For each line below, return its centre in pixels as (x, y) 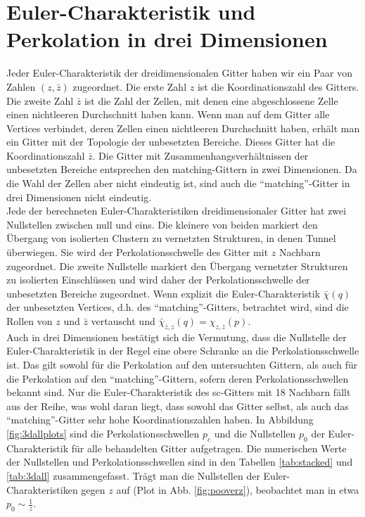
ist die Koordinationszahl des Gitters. (278, 86)
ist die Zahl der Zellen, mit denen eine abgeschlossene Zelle (211, 100)
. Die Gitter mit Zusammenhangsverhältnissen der (200, 155)
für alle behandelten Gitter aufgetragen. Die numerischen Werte (209, 448)
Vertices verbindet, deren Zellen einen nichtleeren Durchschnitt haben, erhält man (183, 128)
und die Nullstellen (255, 433)
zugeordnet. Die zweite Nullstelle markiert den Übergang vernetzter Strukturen (177, 266)
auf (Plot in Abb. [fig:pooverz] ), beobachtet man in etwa (238, 489)
